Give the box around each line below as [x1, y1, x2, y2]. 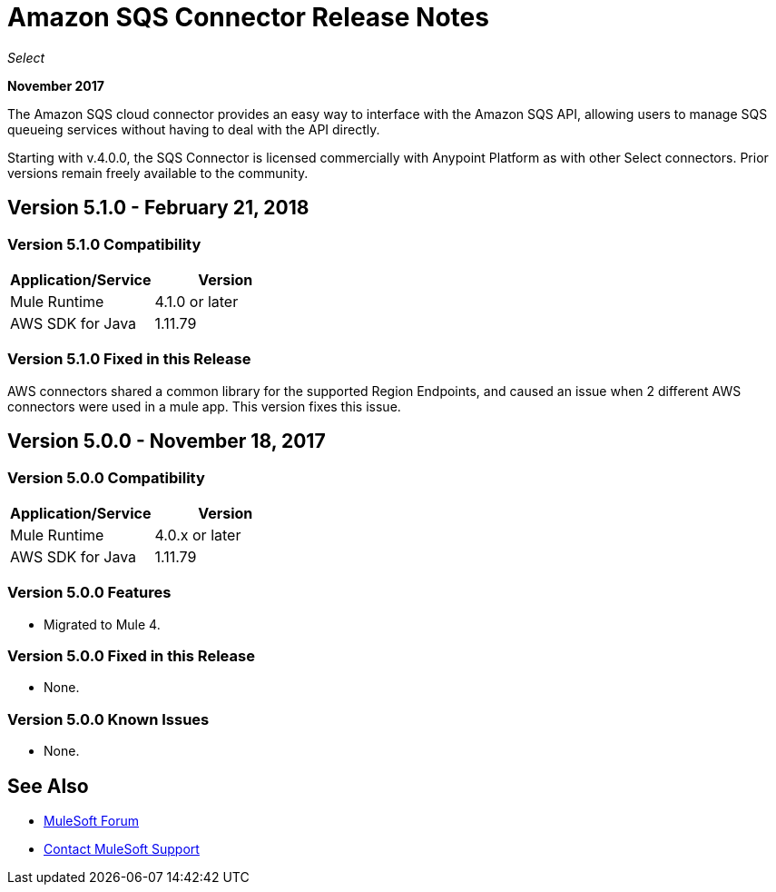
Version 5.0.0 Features [7, 583, 172, 602]
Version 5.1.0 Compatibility [7, 234, 201, 253]
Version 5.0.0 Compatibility [7, 468, 205, 487]
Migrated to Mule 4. [44, 616, 161, 632]
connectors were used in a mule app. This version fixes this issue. [7, 398, 401, 414]
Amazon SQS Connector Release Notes [7, 2, 489, 33]
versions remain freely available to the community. [7, 164, 309, 181]
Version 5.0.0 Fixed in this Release [7, 647, 255, 666]
